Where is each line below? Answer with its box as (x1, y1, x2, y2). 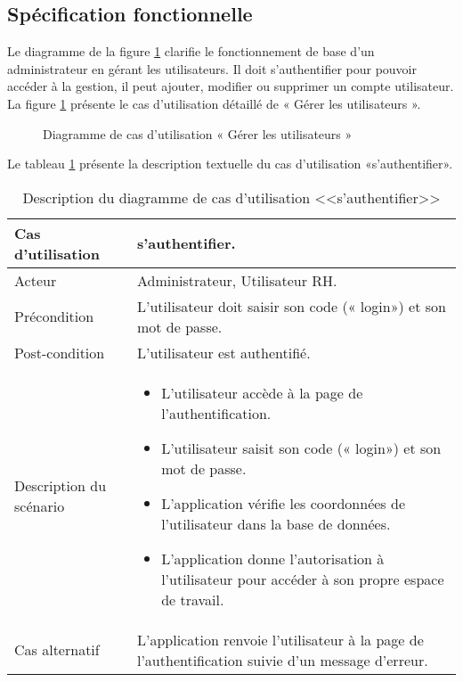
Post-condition (14, 341, 105, 363)
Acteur (14, 269, 57, 291)
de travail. (161, 588, 224, 610)
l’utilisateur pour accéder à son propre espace (161, 568, 444, 589)
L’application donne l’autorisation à (161, 547, 385, 569)
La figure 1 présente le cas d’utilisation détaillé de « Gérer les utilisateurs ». (7, 94, 421, 112)
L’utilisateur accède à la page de (161, 382, 363, 403)
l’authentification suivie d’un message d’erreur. (136, 649, 428, 670)
